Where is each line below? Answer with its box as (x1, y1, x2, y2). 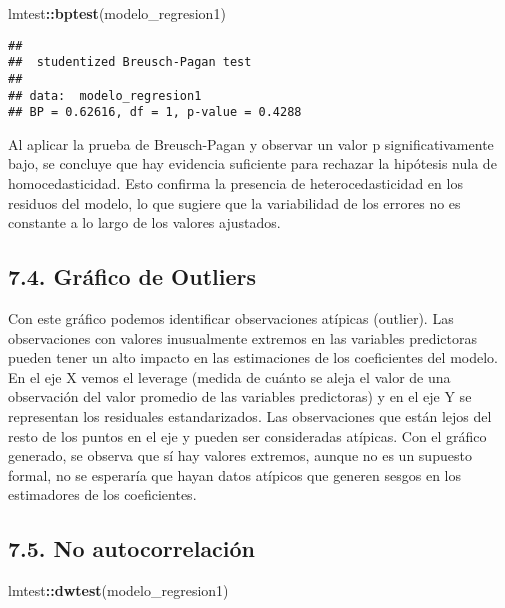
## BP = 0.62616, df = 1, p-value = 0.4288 (8, 105, 302, 120)
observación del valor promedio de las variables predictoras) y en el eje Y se (8, 386, 472, 407)
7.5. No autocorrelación (8, 533, 256, 564)
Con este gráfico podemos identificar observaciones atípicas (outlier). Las (8, 308, 454, 329)
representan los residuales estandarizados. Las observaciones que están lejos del (8, 406, 492, 427)
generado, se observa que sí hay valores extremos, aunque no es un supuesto (8, 445, 472, 466)
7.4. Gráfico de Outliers (8, 261, 256, 292)
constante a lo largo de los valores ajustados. (8, 212, 281, 233)
